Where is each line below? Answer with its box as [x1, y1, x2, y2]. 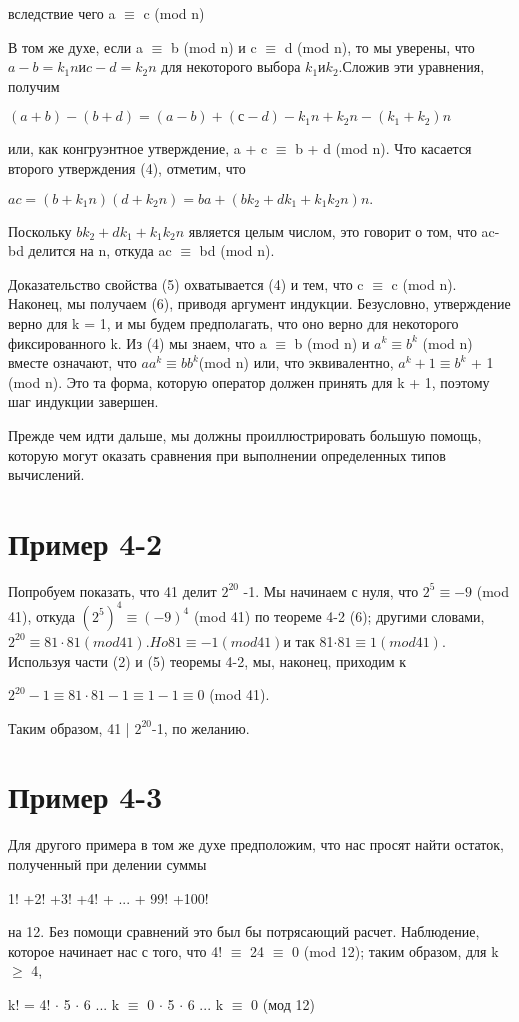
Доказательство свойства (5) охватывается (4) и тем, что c [8, 273, 364, 294]
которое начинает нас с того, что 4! [8, 940, 223, 961]
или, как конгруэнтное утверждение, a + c [8, 138, 268, 159]
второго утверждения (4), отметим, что [8, 157, 246, 178]
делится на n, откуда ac [28, 240, 172, 261]
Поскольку [8, 220, 72, 241]
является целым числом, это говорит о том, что [188, 220, 477, 241]
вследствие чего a [8, 3, 116, 23]
